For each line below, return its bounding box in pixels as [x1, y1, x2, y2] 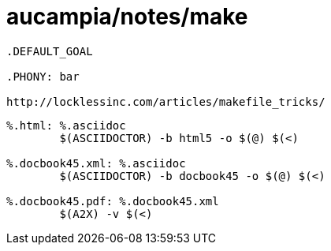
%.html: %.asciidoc [6, 118, 126, 132]
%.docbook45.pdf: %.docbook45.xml [6, 194, 219, 208]
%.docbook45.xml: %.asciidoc [6, 156, 186, 170]
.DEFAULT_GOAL [6, 44, 93, 58]
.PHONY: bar [6, 69, 80, 83]
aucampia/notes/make [6, 3, 248, 30]
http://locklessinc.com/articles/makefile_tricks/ [6, 95, 325, 108]
